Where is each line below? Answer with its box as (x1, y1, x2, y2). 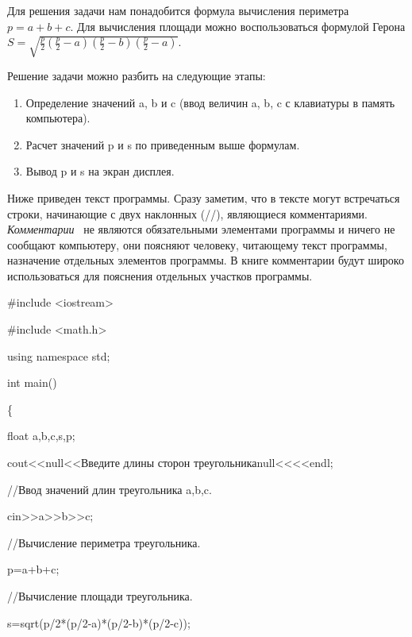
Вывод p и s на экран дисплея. (25, 163, 175, 180)
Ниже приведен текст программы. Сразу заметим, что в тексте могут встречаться (7, 189, 400, 206)
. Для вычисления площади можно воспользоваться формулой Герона (70, 17, 406, 34)
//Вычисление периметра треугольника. (7, 534, 201, 550)
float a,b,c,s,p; (7, 427, 75, 444)
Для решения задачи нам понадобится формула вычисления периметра (7, 2, 349, 18)
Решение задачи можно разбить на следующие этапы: (7, 67, 266, 83)
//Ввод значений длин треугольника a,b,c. (7, 481, 212, 497)
